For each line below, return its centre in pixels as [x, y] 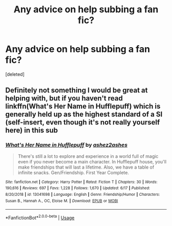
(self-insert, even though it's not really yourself [83, 122]
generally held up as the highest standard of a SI [84, 115]
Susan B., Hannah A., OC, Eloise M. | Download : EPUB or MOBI [62, 201]
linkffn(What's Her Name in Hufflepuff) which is [83, 106]
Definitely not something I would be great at [77, 90]
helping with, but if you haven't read [64, 98]
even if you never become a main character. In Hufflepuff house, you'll [92, 161]
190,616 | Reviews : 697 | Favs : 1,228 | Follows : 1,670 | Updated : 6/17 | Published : [78, 188]
